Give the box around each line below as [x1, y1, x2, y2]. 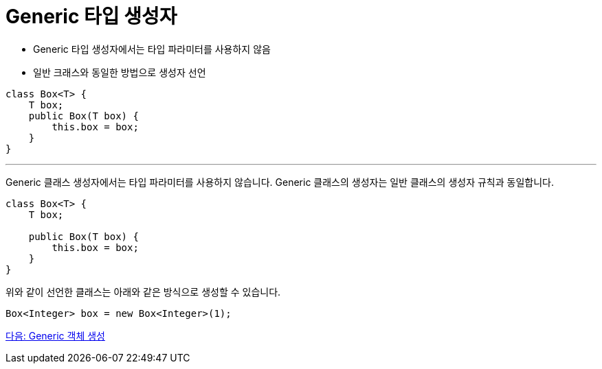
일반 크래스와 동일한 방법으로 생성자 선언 [33, 66, 206, 78]
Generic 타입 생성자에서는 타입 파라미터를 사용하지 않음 [33, 43, 271, 55]
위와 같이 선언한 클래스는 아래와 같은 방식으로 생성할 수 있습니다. [5, 285, 281, 298]
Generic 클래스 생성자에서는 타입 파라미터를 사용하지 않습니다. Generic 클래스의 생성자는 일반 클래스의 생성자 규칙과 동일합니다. [5, 176, 554, 188]
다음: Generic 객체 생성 [5, 329, 105, 342]
